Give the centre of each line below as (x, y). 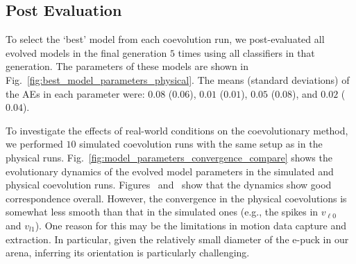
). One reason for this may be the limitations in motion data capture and (191, 225)
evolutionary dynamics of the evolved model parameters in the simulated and (170, 171)
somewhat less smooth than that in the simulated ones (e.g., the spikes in (162, 212)
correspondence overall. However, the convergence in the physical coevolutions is (176, 198)
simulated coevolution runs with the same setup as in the (201, 144)
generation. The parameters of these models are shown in (127, 66)
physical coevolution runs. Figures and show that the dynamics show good (169, 185)
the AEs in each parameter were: (75, 93)
